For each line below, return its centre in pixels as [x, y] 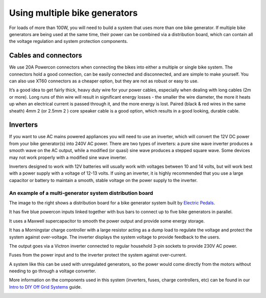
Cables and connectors [46, 56]
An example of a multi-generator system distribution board [81, 193]
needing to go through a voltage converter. [52, 271]
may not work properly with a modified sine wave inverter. [68, 157]
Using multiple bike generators [73, 13]
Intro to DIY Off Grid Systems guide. [46, 287]
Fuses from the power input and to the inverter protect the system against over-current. [98, 255]
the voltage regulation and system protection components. [68, 41]
